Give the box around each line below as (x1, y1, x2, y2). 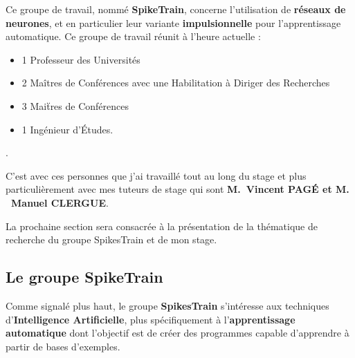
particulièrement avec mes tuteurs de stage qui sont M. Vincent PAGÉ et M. (6, 182, 349, 196)
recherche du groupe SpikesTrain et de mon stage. (6, 232, 217, 247)
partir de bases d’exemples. (6, 339, 120, 353)
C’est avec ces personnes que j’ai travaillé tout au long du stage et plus (6, 168, 307, 182)
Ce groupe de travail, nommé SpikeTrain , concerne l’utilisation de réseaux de (6, 2, 346, 16)
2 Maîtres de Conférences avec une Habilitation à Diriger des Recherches (21, 75, 330, 90)
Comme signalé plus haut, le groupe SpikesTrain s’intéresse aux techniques (6, 298, 329, 312)
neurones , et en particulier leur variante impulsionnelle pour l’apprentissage (6, 15, 341, 30)
